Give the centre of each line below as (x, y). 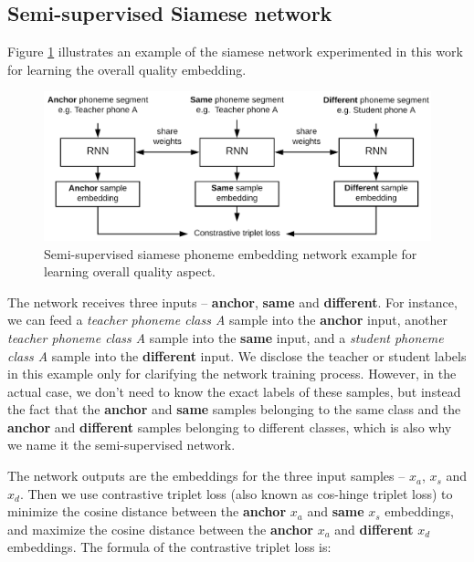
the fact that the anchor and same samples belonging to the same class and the (234, 409)
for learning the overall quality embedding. (127, 69)
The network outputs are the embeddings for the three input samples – (206, 476)
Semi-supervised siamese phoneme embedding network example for (231, 253)
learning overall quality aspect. (130, 271)
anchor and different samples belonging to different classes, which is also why (230, 427)
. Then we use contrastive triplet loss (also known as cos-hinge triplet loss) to (236, 493)
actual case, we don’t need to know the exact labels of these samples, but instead (234, 391)
